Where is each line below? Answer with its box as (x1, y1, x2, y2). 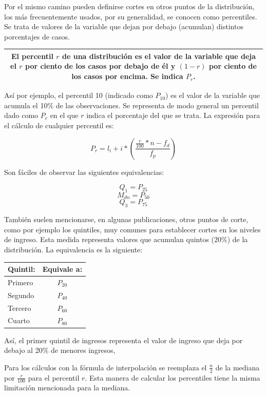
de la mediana (215, 362, 260, 372)
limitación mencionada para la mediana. (4, 382, 130, 393)
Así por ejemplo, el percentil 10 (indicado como (4, 90, 153, 101)
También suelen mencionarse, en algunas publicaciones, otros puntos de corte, (4, 214, 249, 225)
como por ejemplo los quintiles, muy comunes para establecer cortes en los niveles (4, 224, 261, 234)
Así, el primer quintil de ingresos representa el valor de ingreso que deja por (4, 334, 243, 345)
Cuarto (8, 315, 30, 326)
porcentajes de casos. (4, 31, 70, 42)
